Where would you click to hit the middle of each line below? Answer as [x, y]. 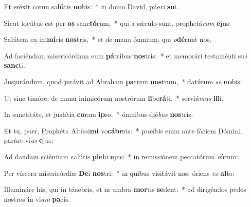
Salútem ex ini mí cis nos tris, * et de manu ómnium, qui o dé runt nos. [108, 39]
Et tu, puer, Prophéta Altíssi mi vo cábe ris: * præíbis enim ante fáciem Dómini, [123, 130]
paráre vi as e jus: [29, 140]
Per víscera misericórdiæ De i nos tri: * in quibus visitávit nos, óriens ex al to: [119, 173]
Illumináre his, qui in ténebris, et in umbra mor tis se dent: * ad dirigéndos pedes [125, 189]
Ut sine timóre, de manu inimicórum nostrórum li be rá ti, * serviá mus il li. [114, 98]
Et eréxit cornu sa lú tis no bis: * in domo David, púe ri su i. [91, 6]
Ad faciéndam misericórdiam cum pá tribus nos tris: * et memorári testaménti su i [125, 55]
